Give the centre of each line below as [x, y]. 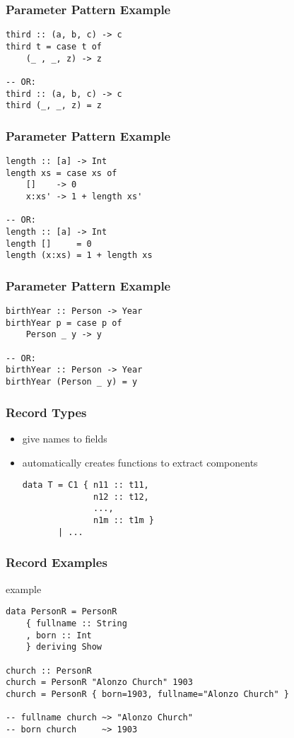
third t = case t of [54, 46]
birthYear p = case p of [64, 323]
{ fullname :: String [76, 623]
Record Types [46, 412]
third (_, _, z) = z [54, 106]
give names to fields [65, 438]
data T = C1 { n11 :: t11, [86, 485]
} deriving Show [64, 647]
